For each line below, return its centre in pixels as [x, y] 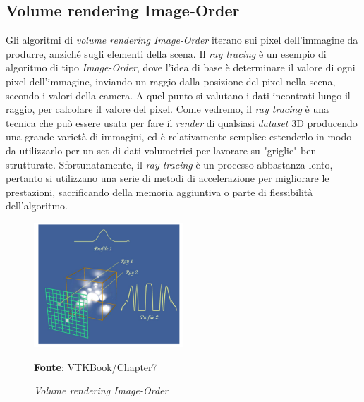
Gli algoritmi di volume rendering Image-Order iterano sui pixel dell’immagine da [182, 40]
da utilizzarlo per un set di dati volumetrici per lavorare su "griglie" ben [161, 150]
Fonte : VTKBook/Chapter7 [96, 366]
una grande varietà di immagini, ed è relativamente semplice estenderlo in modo [179, 136]
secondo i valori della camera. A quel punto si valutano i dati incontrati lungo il [178, 95]
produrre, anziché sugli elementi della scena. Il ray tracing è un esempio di [166, 53]
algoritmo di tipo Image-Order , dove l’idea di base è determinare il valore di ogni [181, 67]
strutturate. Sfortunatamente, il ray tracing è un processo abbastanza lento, [169, 164]
